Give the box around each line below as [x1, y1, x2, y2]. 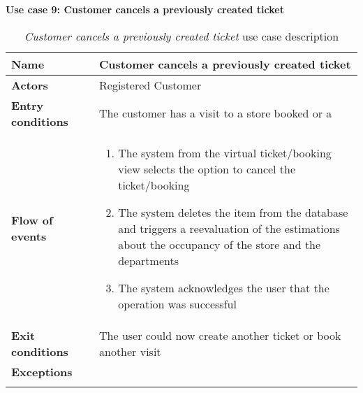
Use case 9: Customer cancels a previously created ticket [6, 2, 284, 16]
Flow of [11, 212, 53, 229]
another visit [99, 343, 161, 359]
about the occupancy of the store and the [118, 236, 321, 252]
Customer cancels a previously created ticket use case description [24, 27, 339, 44]
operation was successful [118, 295, 237, 312]
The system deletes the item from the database [118, 203, 348, 220]
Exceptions [11, 363, 73, 380]
